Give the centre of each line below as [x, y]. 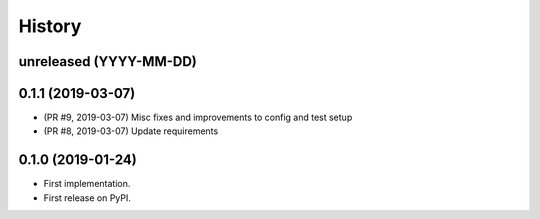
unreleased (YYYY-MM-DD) [107, 61]
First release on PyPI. [87, 197]
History [50, 26]
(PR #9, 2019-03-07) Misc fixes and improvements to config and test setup [198, 117]
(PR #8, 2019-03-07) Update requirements [131, 131]
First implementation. [87, 184]
